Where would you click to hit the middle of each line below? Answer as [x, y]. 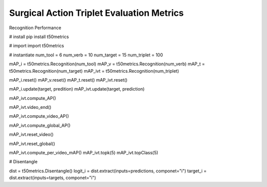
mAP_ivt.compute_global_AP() [40, 125]
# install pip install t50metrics [39, 37]
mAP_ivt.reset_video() [31, 135]
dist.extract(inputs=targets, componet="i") [53, 178]
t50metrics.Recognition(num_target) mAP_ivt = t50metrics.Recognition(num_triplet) [94, 71]
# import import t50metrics [37, 46]
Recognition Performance [35, 28]
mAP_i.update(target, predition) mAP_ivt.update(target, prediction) [77, 89]
